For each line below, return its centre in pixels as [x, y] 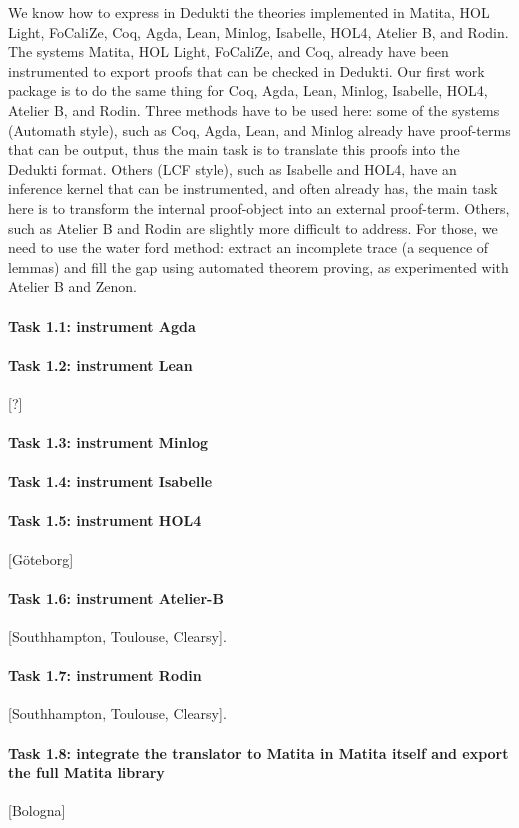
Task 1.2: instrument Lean [100, 364]
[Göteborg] [41, 558]
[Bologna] [37, 810]
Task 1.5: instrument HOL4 [105, 520]
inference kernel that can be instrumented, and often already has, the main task [253, 188]
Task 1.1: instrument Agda [102, 325]
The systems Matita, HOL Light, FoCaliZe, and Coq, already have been [228, 51]
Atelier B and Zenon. [72, 286]
